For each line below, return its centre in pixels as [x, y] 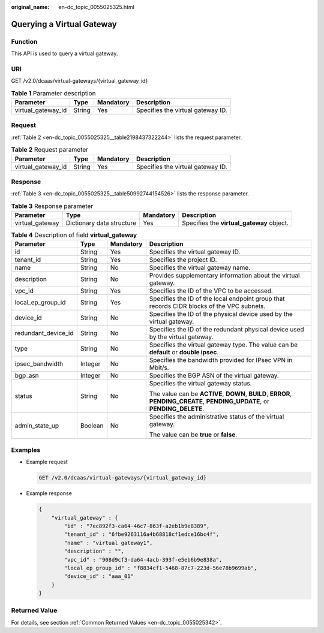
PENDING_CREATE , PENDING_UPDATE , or [209, 402]
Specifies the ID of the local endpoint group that [217, 299]
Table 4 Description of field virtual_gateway [74, 235]
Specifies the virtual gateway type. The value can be [223, 345]
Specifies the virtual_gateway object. [235, 223]
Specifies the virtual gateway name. [200, 268]
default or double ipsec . [184, 352]
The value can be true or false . [193, 435]
